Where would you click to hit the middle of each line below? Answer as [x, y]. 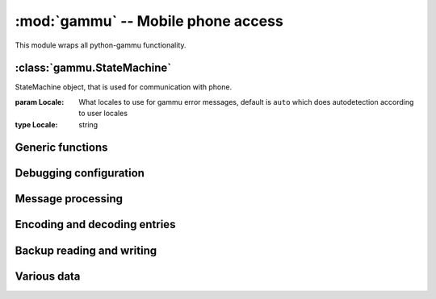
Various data [48, 276]
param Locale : [40, 102]
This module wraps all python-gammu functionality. [101, 45]
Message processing [69, 199]
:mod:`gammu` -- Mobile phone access [149, 21]
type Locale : [36, 124]
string [88, 124]
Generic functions [61, 148]
